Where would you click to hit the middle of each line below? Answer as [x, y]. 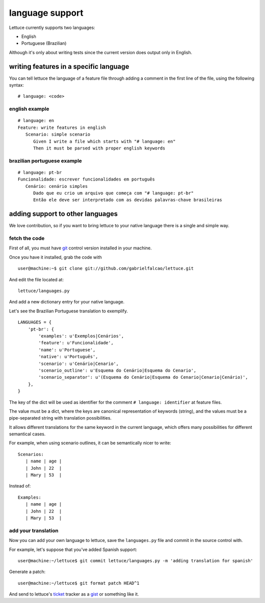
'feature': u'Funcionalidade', [76, 343]
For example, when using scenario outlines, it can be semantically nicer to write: [90, 443]
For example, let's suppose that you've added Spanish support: [73, 549]
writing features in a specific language [69, 66]
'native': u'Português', [68, 357]
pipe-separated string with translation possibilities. [60, 418]
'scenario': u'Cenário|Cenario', [79, 363]
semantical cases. [27, 434]
